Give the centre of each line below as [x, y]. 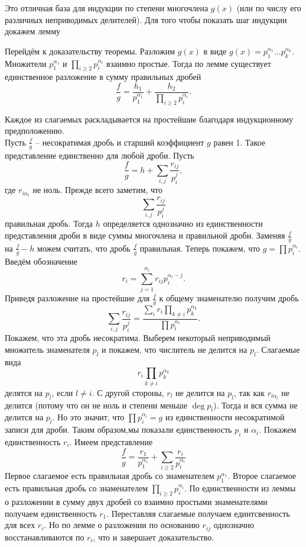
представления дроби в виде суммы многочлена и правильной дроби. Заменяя [145, 235]
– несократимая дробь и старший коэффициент [120, 142]
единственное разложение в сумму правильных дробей [103, 77]
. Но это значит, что [88, 417]
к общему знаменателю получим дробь [229, 298]
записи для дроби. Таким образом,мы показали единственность [118, 429]
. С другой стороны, [128, 392]
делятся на [24, 392]
